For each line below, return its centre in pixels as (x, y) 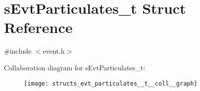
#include (18, 51)
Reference (38, 27)
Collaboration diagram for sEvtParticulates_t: (75, 67)
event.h (54, 51)
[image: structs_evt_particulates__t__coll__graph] (111, 83)
